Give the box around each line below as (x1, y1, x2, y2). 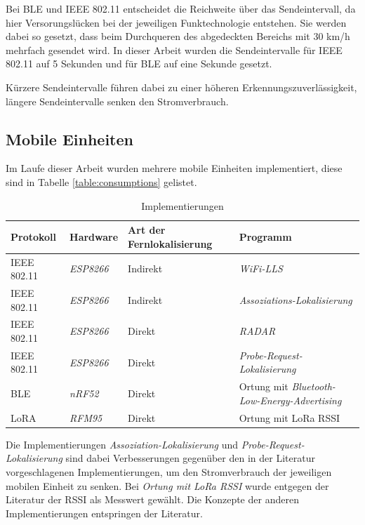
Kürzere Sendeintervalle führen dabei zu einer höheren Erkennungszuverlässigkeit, (6, 79, 357, 94)
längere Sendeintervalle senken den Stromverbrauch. (6, 93, 229, 108)
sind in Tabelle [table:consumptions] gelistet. (6, 174, 197, 189)
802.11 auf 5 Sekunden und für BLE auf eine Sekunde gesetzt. (6, 56, 272, 71)
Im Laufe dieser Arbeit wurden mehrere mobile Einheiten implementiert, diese (6, 161, 343, 175)
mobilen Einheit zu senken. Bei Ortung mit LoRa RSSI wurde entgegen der (6, 478, 329, 493)
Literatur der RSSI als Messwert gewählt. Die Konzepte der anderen (6, 492, 299, 507)
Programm (239, 229, 292, 244)
